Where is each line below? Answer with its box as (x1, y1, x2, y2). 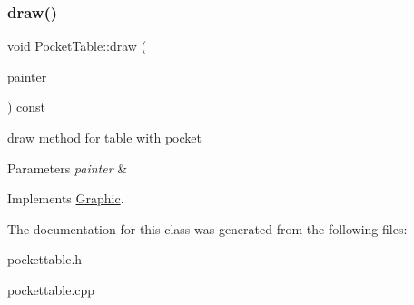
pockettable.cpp (7, 280, 95, 299)
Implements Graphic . (7, 189, 124, 208)
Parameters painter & (7, 158, 128, 177)
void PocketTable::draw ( (7, 36, 147, 55)
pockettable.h (7, 250, 83, 269)
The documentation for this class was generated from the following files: (7, 219, 408, 238)
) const (7, 97, 46, 116)
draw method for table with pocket (7, 128, 202, 146)
